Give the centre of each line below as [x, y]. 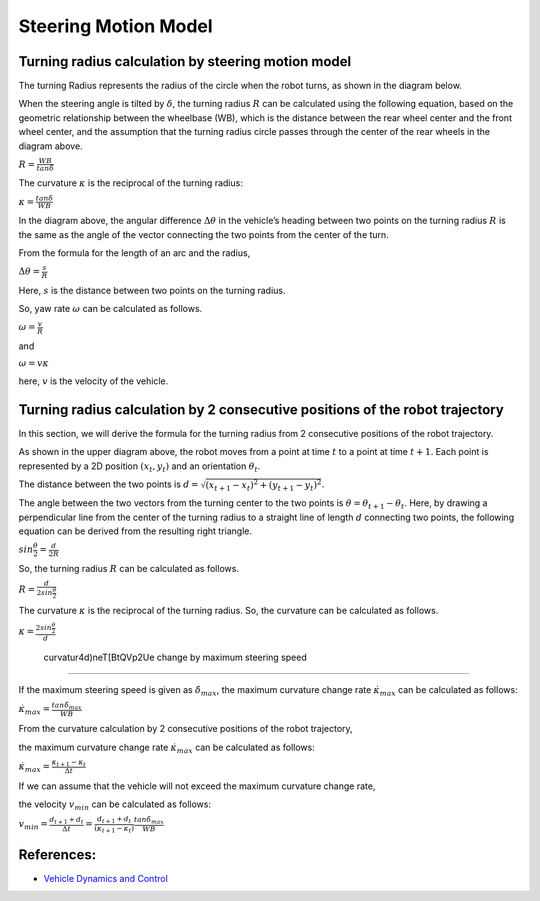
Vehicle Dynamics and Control [106, 878]
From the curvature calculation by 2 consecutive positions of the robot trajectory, [186, 729]
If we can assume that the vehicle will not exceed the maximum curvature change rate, [197, 786]
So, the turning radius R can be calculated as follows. [129, 568]
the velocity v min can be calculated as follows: [115, 805]
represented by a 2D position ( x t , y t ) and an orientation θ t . [139, 467]
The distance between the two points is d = [108, 484]
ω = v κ [34, 363]
